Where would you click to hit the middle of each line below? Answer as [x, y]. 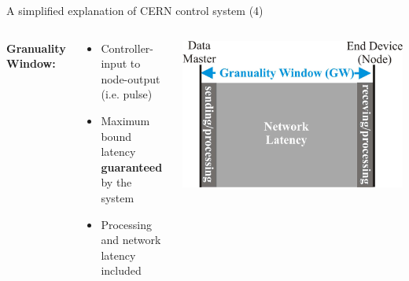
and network [131, 240]
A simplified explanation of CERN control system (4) [135, 10]
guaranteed [132, 166]
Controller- [127, 48]
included [121, 270]
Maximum [125, 120]
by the [116, 182]
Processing [126, 224]
